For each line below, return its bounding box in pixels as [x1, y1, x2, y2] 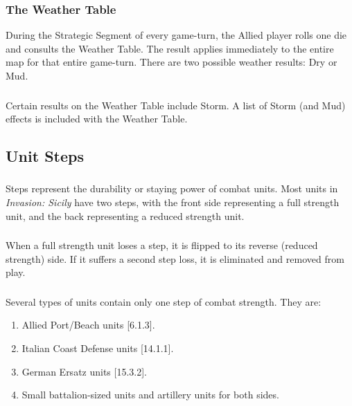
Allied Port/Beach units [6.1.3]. [21, 317, 155, 332]
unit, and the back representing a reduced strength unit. [6, 208, 245, 223]
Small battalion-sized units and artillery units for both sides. [21, 387, 279, 402]
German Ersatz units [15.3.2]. [21, 364, 148, 378]
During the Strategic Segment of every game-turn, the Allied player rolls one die [6, 28, 347, 42]
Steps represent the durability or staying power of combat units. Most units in [6, 181, 338, 196]
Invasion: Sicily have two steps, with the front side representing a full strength [6, 195, 340, 209]
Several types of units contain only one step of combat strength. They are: [6, 294, 322, 308]
